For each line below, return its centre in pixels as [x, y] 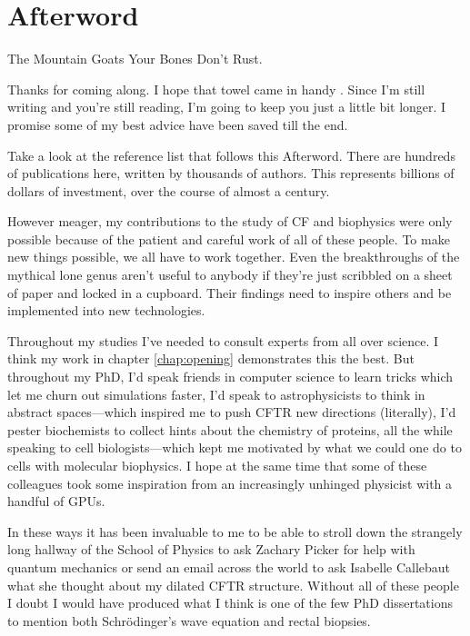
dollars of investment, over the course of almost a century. [169, 190]
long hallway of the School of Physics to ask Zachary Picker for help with [211, 549]
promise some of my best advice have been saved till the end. [178, 124]
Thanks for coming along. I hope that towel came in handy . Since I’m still [216, 89]
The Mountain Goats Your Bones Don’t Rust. [135, 59]
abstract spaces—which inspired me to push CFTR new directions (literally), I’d [232, 412]
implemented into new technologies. [106, 310]
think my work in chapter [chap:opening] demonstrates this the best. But [211, 358]
